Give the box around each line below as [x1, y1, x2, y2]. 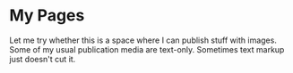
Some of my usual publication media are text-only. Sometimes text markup [9, 44, 285, 54]
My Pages [9, 5, 85, 26]
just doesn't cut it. [9, 53, 76, 64]
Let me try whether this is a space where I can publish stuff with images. [9, 35, 278, 45]
